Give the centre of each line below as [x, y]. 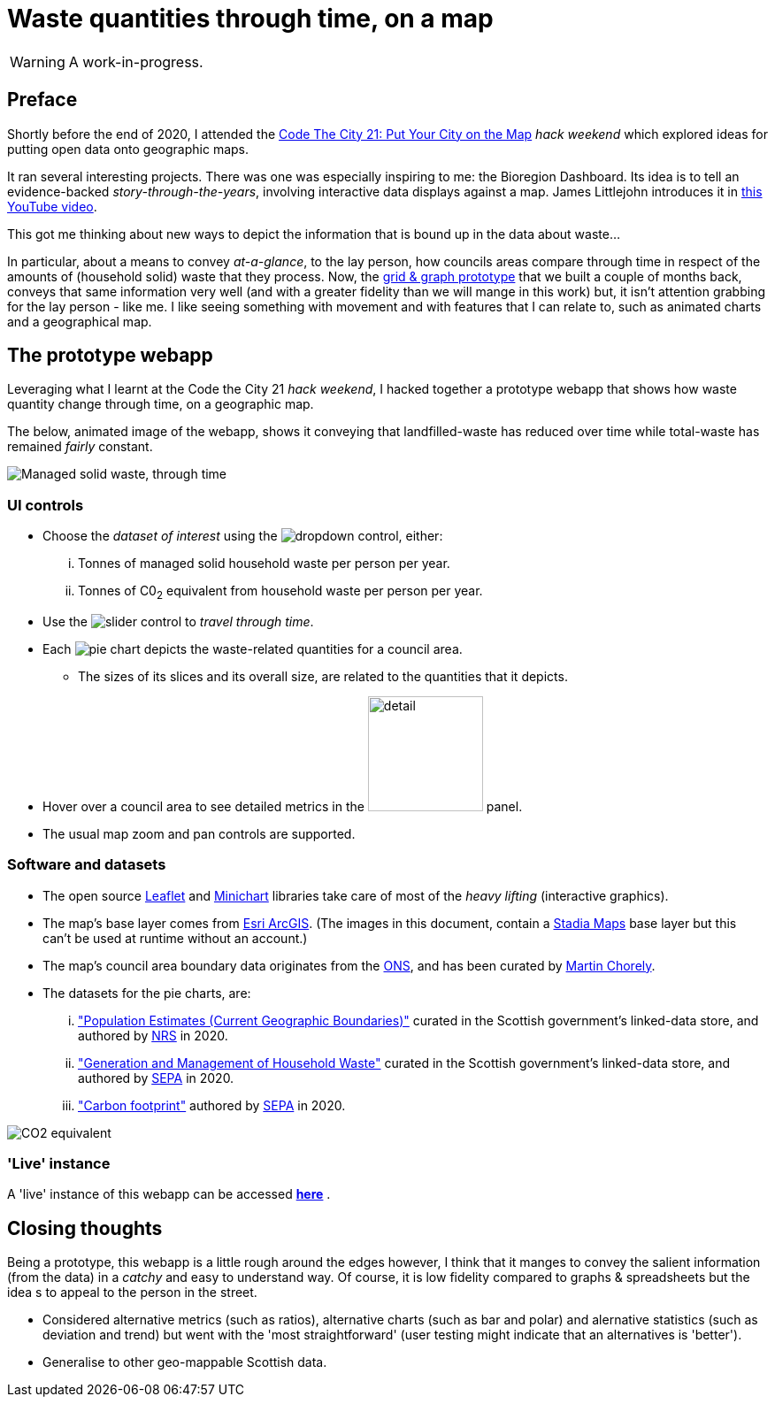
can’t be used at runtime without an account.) [175, 938]
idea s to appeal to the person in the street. [132, 1293]
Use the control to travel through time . [178, 621]
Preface [42, 100]
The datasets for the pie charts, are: [147, 993]
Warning [38, 61]
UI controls [46, 505]
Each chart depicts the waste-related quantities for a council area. [253, 648]
